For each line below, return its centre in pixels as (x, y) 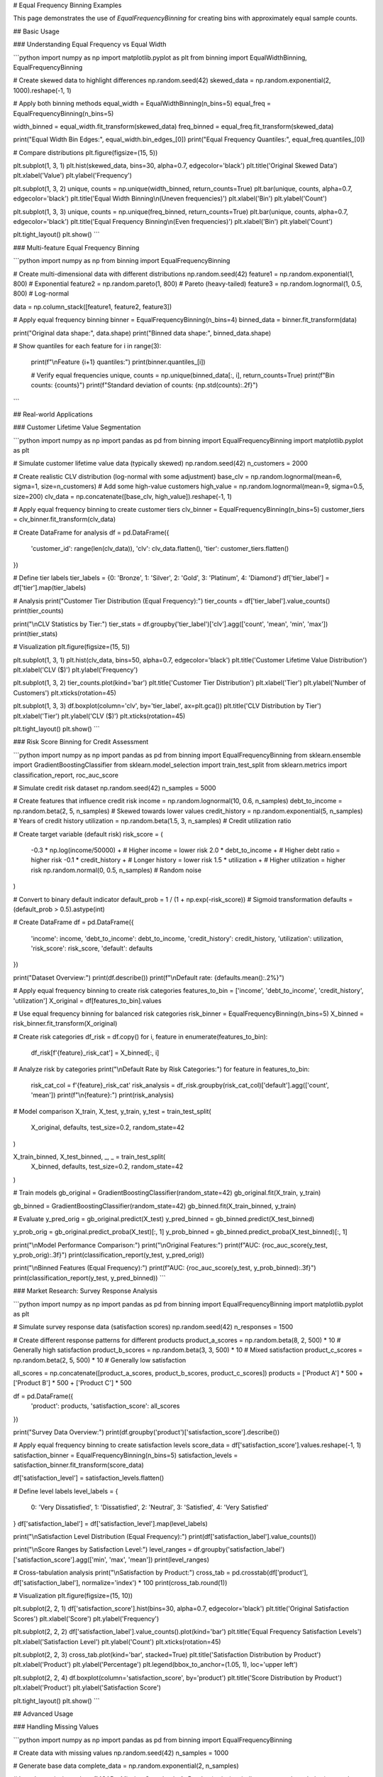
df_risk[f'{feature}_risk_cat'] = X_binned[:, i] (95, 1053)
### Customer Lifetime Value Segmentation (77, 427)
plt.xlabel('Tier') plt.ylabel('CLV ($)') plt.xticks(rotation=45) (99, 716)
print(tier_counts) (38, 611)
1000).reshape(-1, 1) (42, 90)
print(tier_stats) (35, 633)
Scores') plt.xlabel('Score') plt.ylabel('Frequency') (86, 1618)
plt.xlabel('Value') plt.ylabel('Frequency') (73, 176)
